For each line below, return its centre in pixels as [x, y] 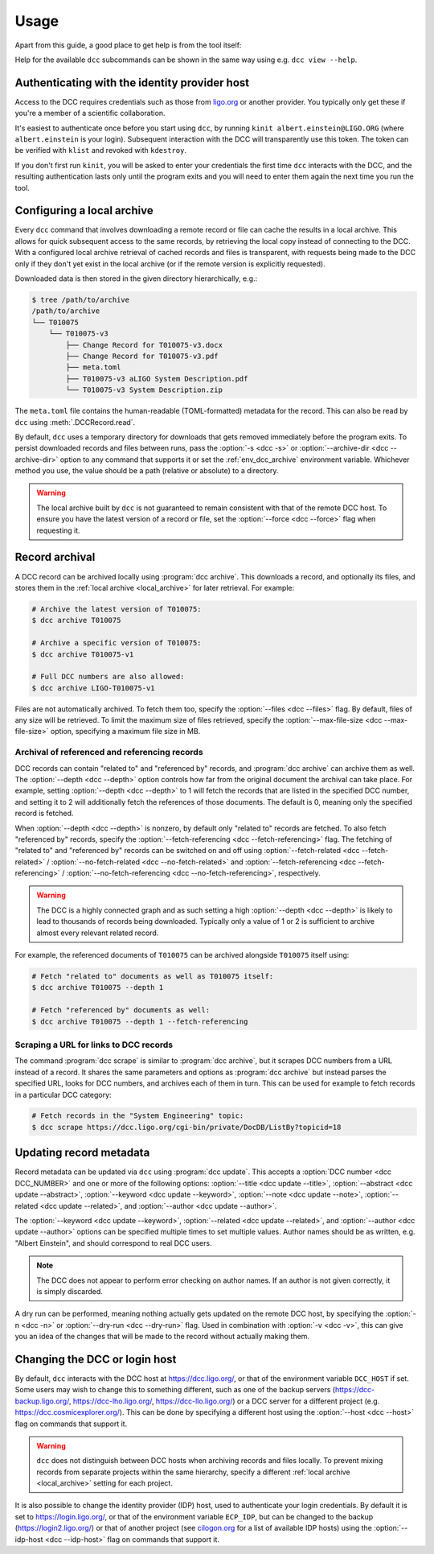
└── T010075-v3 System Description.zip [144, 390]
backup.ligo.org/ [42, 1401]
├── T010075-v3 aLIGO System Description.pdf [157, 379]
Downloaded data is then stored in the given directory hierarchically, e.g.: [136, 278]
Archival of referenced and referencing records [109, 752]
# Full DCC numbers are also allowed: [108, 677]
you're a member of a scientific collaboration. [90, 113]
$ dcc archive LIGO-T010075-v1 [94, 688]
